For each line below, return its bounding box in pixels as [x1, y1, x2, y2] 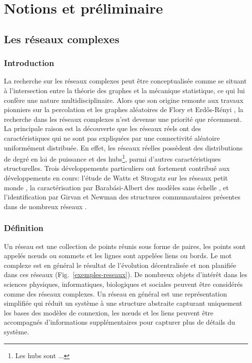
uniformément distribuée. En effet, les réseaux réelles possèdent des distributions [4, 142, 243, 152]
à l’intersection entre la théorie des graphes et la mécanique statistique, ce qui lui [4, 85, 245, 95]
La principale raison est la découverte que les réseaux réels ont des [4, 123, 201, 133]
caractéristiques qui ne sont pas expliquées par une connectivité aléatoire [4, 132, 220, 143]
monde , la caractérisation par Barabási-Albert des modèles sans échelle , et [4, 182, 229, 192]
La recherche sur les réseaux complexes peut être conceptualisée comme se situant [4, 76, 247, 86]
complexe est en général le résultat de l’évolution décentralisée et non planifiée [4, 260, 236, 270]
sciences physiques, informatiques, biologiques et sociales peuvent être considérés [4, 279, 243, 289]
